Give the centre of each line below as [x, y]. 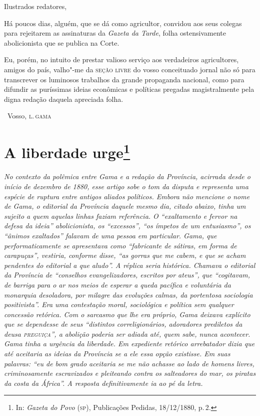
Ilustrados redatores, [35, 6]
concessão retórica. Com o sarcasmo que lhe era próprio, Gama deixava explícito [127, 314]
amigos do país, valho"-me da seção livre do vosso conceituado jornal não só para [130, 69]
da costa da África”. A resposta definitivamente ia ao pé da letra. [103, 383]
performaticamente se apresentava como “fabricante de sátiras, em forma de [120, 245]
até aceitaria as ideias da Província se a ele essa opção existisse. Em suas [117, 354]
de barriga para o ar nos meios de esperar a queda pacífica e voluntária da [117, 284]
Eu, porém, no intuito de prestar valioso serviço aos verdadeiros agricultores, [121, 59]
